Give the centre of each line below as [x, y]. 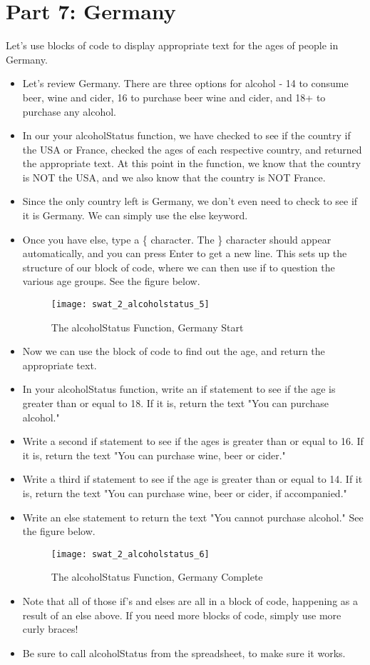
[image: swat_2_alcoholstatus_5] [130, 305]
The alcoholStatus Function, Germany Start [147, 327]
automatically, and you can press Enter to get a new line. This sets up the [185, 253]
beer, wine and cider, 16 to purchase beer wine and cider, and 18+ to [174, 97]
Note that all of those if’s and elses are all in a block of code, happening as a [190, 601]
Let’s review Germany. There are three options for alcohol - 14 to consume [185, 83]
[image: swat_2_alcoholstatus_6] [130, 554]
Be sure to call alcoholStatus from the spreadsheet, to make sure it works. [184, 652]
